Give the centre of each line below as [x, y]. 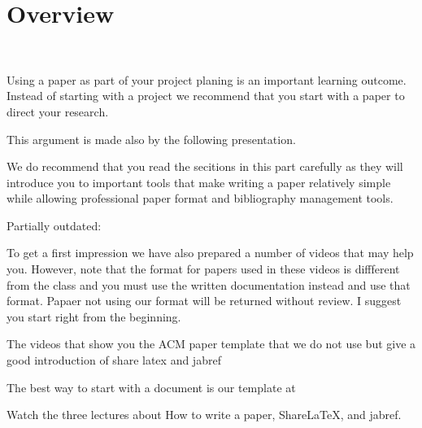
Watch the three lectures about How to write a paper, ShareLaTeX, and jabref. [204, 415]
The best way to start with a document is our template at [151, 387]
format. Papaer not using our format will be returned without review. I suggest [204, 301]
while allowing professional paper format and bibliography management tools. [200, 198]
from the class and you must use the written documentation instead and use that [209, 284]
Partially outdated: [54, 225]
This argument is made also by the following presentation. [151, 139]
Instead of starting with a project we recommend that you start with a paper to [206, 96]
